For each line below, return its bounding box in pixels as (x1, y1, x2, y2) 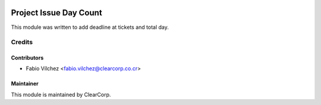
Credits (11, 38, 33, 47)
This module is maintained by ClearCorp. (11, 91, 111, 98)
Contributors (11, 54, 44, 61)
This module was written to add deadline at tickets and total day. (11, 24, 169, 31)
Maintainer (11, 80, 39, 87)
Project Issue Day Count (11, 8, 102, 18)
